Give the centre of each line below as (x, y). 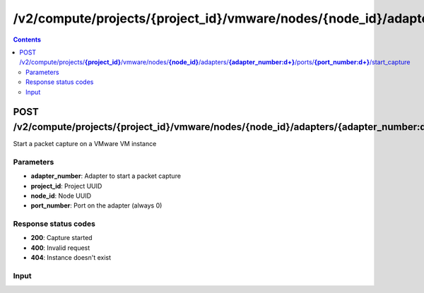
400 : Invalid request (60, 248)
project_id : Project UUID (66, 186)
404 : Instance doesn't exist (71, 258)
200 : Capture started (61, 238)
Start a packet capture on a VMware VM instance (85, 144)
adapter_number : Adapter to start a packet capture (106, 176)
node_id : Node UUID (61, 196)
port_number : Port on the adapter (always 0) (96, 205)
